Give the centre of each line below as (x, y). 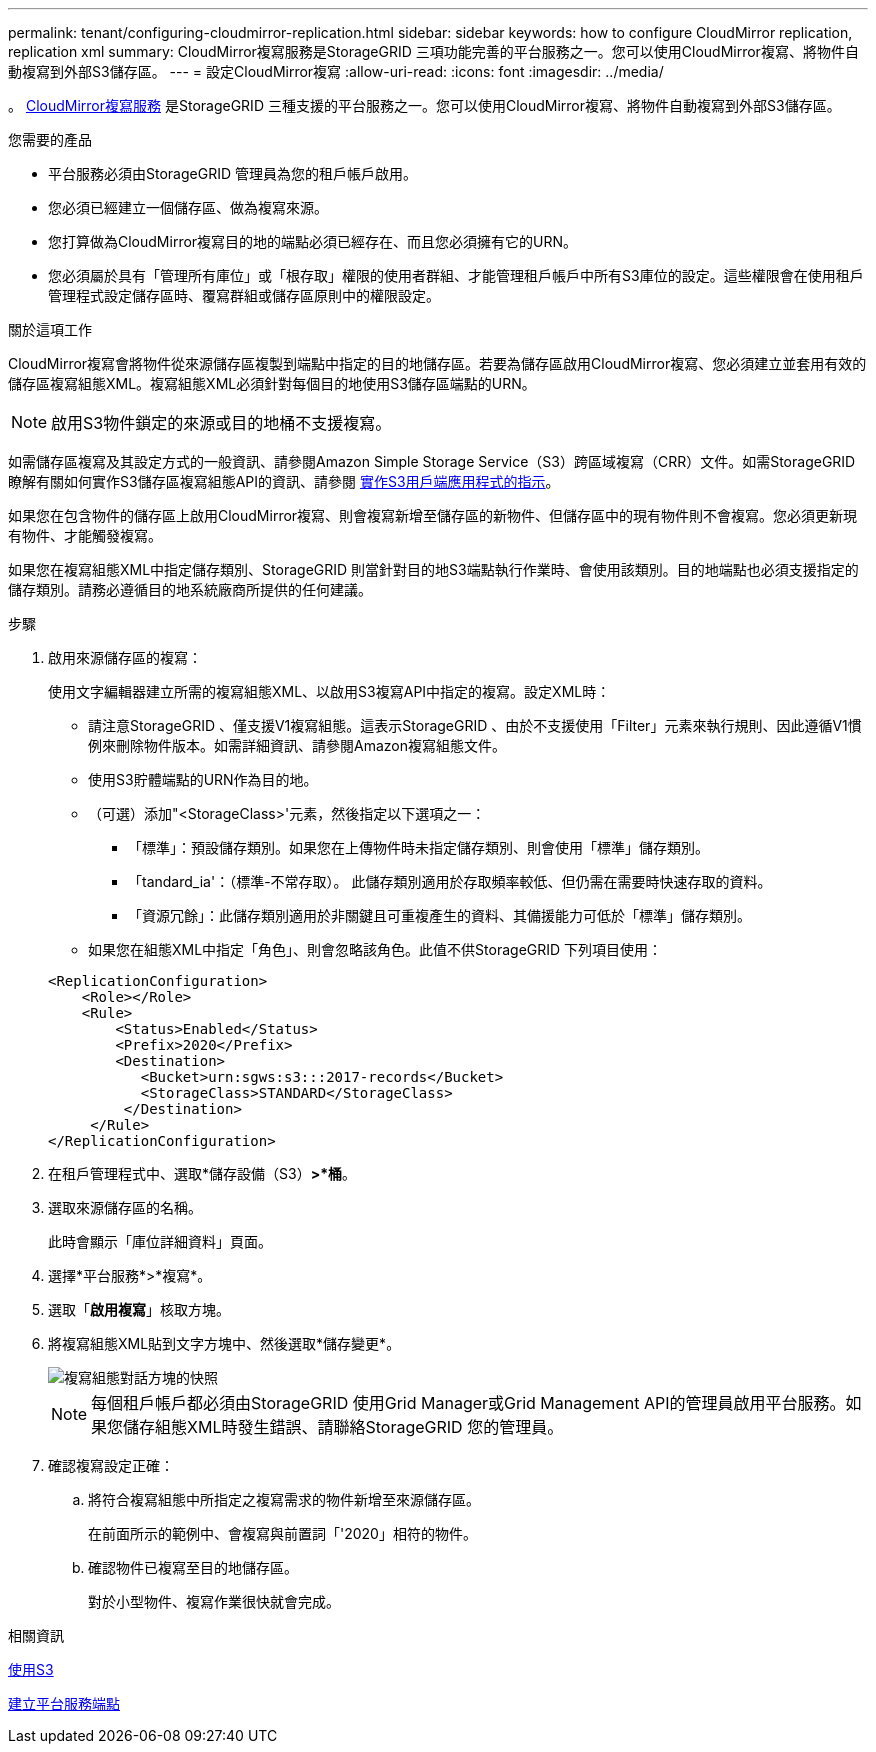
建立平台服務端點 (64, 1703)
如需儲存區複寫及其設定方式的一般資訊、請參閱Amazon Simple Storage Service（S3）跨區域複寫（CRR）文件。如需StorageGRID (432, 461)
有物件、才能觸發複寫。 (85, 535)
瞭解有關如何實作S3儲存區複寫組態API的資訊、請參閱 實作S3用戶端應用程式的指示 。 (284, 481)
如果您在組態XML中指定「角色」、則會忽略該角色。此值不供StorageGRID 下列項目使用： (375, 949)
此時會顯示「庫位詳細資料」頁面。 (160, 1241)
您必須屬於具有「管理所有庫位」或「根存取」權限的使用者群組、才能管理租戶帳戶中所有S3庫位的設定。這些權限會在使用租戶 (456, 275)
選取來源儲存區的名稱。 (125, 1207)
